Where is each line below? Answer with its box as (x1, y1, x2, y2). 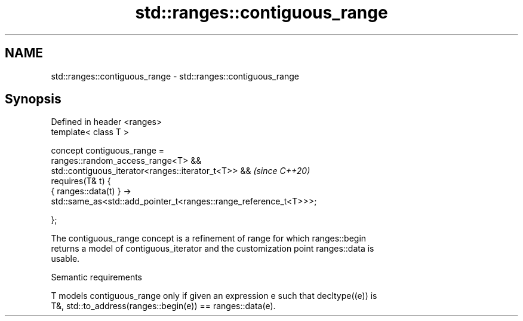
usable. (51, 253, 80, 264)
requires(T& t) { (51, 176, 111, 187)
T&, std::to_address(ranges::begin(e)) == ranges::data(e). (51, 301, 276, 311)
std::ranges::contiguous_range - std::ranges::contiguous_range (51, 71, 300, 81)
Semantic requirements (51, 272, 143, 283)
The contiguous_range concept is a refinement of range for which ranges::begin (51, 233, 367, 244)
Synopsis (5, 91, 61, 107)
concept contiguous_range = (51, 145, 165, 156)
